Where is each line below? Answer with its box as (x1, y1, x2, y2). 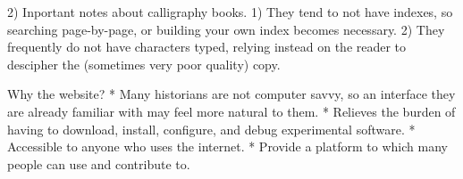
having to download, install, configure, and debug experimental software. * (7, 119, 416, 138)
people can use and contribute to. (7, 154, 190, 173)
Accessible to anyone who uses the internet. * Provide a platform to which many (7, 137, 448, 156)
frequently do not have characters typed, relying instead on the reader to (7, 37, 407, 56)
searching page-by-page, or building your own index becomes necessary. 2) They (7, 20, 445, 38)
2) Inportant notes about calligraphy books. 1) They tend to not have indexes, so (7, 3, 453, 20)
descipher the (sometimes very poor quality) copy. (7, 54, 281, 73)
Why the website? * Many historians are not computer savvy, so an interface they (7, 85, 456, 103)
